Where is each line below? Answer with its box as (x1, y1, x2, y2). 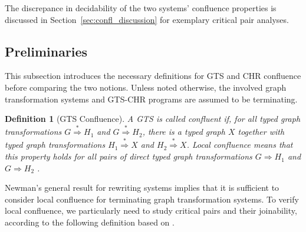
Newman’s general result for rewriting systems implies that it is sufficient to (5, 181, 279, 194)
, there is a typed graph (142, 125, 225, 138)
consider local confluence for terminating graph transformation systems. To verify (5, 193, 299, 205)
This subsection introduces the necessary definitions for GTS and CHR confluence (5, 69, 301, 82)
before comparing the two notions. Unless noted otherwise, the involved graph (5, 81, 287, 93)
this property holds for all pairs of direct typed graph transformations (5, 150, 252, 163)
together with (238, 125, 285, 138)
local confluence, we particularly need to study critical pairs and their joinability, (5, 204, 297, 217)
